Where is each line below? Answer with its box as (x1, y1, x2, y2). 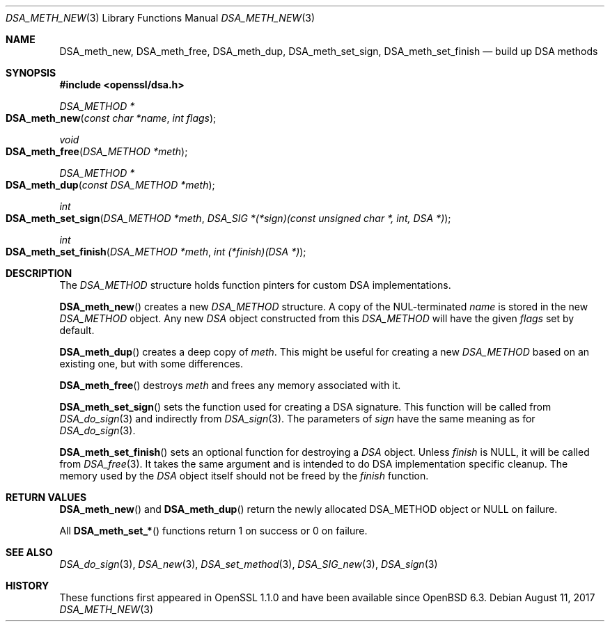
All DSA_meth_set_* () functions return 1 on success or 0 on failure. (59, 525, 368, 537)
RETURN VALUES (6, 491, 87, 503)
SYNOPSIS (6, 67, 56, 79)
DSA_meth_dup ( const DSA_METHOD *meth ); (6, 179, 215, 191)
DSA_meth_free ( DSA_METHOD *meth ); (6, 145, 188, 157)
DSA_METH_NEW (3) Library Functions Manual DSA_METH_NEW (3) (6, 12, 315, 24)
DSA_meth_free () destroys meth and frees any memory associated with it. (59, 379, 401, 391)
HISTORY (6, 580, 49, 592)
